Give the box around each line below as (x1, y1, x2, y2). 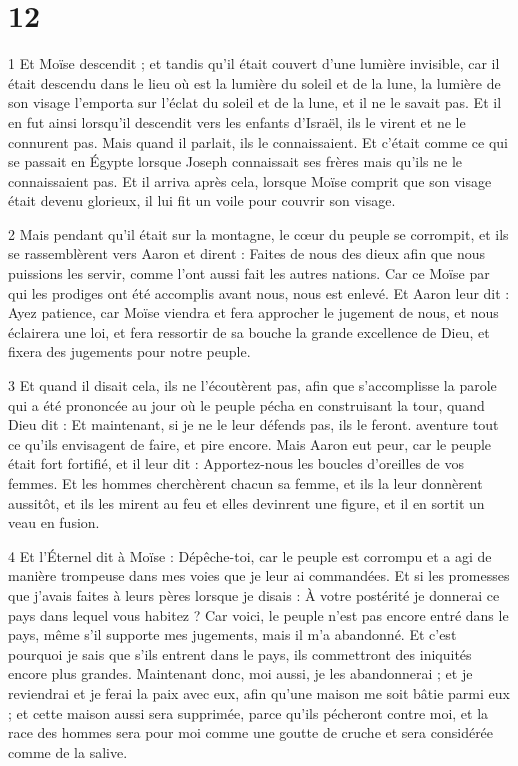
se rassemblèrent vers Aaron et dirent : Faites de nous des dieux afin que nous (8, 243, 485, 264)
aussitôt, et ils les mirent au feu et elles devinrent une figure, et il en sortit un (8, 492, 485, 513)
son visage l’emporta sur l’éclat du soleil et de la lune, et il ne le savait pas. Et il (8, 92, 502, 113)
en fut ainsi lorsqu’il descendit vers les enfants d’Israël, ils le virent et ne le (8, 111, 466, 132)
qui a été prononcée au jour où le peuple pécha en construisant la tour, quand (8, 394, 485, 415)
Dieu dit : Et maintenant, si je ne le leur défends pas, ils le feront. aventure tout (8, 414, 499, 435)
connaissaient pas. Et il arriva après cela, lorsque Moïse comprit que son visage (8, 170, 492, 191)
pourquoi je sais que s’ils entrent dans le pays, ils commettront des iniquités (8, 643, 472, 664)
